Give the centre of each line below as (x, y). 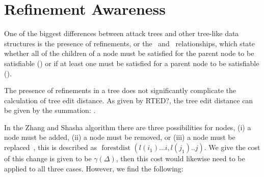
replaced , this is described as (50, 147)
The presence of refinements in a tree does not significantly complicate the (120, 90)
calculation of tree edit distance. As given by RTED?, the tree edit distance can (129, 100)
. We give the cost (232, 147)
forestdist (116, 148)
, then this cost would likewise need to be (180, 158)
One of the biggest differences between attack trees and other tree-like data (122, 33)
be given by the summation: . (50, 110)
